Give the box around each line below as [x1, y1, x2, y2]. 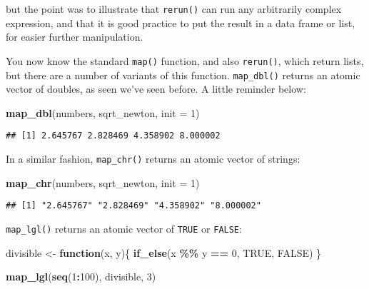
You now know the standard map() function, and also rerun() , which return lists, [6, 53, 364, 68]
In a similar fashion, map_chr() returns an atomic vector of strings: [6, 151, 300, 166]
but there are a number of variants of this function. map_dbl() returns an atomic [6, 67, 360, 82]
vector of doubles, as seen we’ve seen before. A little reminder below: [6, 81, 306, 96]
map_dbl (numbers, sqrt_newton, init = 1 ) [6, 105, 200, 120]
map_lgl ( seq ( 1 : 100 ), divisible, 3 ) [6, 269, 156, 284]
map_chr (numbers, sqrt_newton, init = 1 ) [6, 175, 200, 190]
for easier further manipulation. [6, 29, 143, 44]
